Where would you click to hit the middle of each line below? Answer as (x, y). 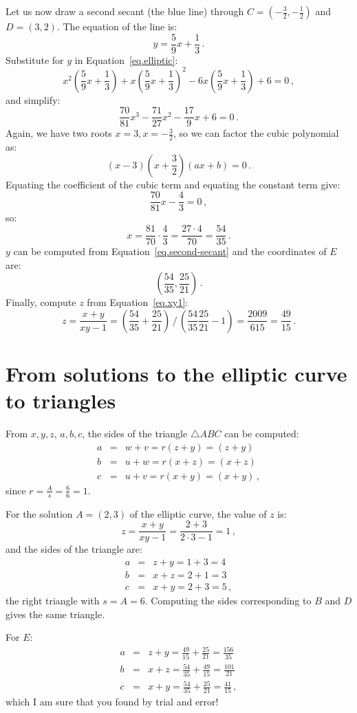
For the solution (39, 513)
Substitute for (35, 59)
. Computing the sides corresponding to (228, 601)
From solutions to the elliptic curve (176, 374)
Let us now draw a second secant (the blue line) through (125, 11)
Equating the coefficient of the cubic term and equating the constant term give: (173, 184)
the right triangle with (53, 601)
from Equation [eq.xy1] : (138, 302)
